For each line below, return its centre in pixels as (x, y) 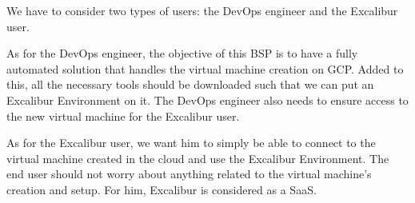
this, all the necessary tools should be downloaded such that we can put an (190, 84)
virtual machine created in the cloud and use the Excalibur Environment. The (198, 158)
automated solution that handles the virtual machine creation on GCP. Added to (205, 68)
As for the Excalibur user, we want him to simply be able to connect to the (191, 143)
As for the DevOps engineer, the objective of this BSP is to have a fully (182, 53)
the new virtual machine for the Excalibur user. (123, 115)
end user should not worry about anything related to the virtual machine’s (189, 174)
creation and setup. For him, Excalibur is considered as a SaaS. (162, 189)
